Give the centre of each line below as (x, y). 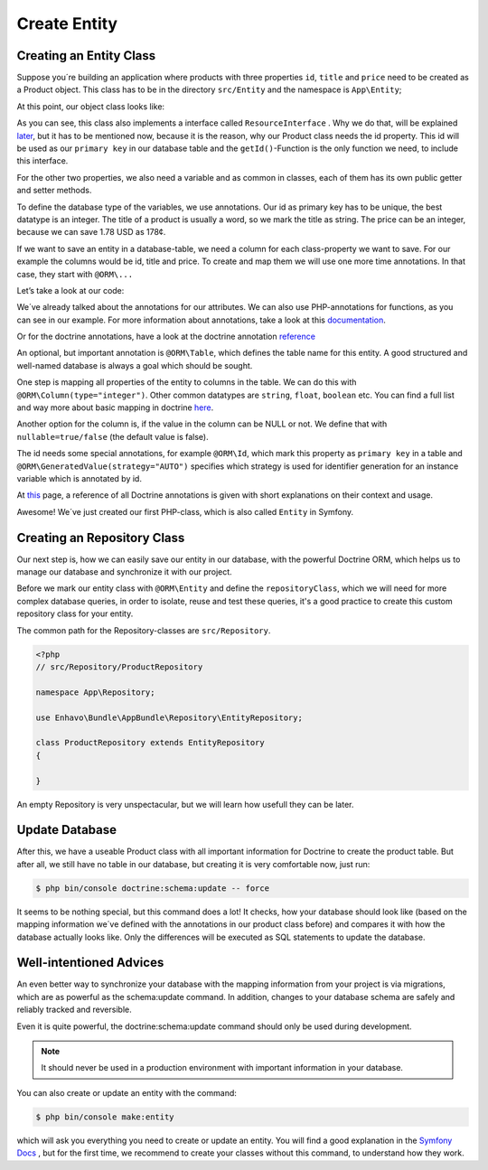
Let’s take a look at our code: (70, 290)
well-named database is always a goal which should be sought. (135, 365)
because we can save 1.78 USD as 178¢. (91, 232)
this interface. (42, 161)
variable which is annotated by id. (79, 478)
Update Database (67, 830)
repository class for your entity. (75, 613)
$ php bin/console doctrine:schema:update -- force (153, 888)
